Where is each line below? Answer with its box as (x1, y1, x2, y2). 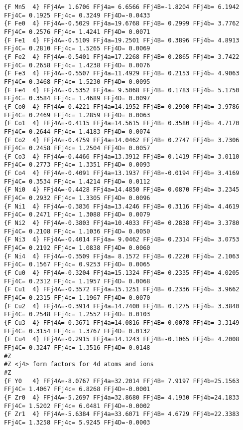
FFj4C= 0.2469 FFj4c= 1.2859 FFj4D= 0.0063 (4, 111, 150, 119)
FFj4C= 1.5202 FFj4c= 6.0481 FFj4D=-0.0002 (4, 402, 150, 410)
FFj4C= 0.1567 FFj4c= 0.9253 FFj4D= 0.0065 (4, 261, 150, 268)
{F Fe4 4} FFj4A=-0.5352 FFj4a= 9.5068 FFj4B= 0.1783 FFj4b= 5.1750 (4, 86, 240, 94)
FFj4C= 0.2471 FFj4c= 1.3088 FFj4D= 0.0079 (4, 211, 150, 218)
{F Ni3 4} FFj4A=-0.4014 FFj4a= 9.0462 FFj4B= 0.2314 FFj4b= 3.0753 (4, 236, 240, 243)
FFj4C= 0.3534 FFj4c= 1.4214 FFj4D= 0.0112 (4, 178, 150, 185)
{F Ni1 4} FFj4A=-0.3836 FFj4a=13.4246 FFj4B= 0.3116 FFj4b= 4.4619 (4, 203, 240, 210)
